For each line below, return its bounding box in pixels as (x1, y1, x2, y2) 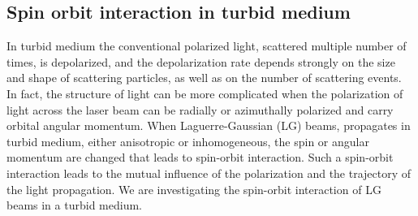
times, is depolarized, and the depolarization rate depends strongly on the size (6, 53, 395, 70)
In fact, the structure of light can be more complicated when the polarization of (6, 84, 403, 102)
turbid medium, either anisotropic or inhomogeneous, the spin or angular (6, 132, 369, 149)
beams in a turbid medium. (6, 197, 142, 214)
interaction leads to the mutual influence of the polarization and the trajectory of (6, 164, 412, 181)
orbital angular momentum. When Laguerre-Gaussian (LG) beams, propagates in (6, 117, 411, 134)
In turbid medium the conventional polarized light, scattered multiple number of (6, 37, 407, 54)
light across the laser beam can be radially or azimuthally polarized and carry (6, 101, 394, 118)
